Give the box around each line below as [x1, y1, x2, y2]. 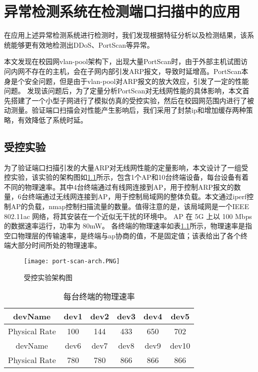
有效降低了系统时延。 [17, 114, 87, 125]
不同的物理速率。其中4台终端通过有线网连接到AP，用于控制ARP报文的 [4, 181, 234, 192]
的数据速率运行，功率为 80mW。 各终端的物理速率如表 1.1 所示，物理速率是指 [4, 221, 253, 231]
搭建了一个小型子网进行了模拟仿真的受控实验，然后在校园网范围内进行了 [10, 95, 247, 105]
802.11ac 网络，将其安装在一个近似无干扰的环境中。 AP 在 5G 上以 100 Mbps [4, 211, 252, 221]
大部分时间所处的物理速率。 [10, 240, 101, 250]
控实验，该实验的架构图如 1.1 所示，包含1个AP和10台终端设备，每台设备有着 [4, 172, 249, 182]
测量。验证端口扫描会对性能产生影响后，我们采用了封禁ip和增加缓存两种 [10, 105, 246, 115]
